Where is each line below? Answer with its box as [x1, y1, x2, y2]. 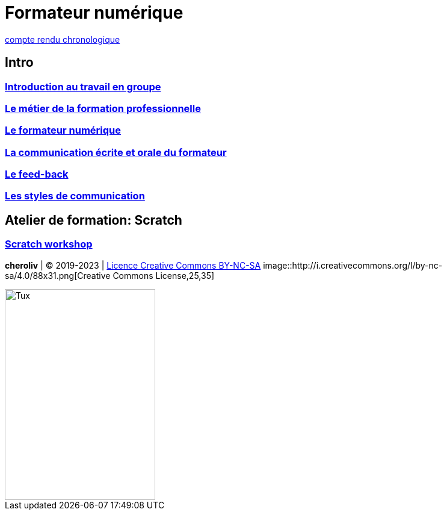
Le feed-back [5, 168, 69, 181]
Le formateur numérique [5, 124, 122, 137]
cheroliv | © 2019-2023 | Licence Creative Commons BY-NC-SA [5, 260, 261, 270]
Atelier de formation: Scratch [5, 212, 182, 228]
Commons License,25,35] [113, 270, 215, 281]
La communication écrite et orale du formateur [5, 146, 227, 158]
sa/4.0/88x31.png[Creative [5, 270, 111, 281]
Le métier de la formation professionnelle [5, 102, 201, 114]
